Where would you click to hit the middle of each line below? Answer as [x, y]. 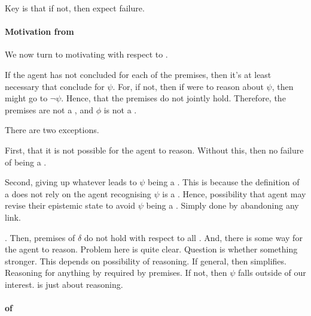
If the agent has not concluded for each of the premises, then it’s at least [138, 74]
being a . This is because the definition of [224, 182]
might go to [26, 98]
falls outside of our [272, 273]
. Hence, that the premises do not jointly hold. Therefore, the [173, 98]
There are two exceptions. [52, 130]
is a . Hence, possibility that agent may [234, 193]
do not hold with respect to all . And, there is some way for [193, 237]
